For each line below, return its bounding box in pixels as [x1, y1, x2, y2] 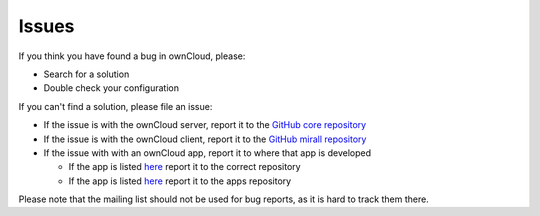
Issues [18, 15, 75, 37]
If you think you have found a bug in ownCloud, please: [18, 50, 246, 62]
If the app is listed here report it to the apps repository [68, 175, 292, 187]
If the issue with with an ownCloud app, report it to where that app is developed [43, 146, 372, 159]
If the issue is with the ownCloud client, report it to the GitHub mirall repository [43, 133, 367, 145]
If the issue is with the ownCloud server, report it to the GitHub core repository [43, 119, 367, 131]
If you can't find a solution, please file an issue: [18, 100, 213, 112]
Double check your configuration [43, 82, 180, 94]
